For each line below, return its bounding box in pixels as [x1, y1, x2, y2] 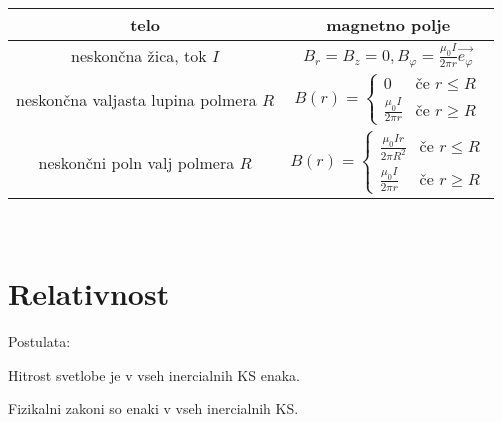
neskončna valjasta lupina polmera [16, 87, 257, 111]
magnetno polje [326, 13, 451, 36]
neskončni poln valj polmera [38, 150, 235, 174]
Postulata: [8, 331, 71, 352]
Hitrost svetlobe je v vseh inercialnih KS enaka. [8, 364, 300, 385]
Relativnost [8, 273, 170, 314]
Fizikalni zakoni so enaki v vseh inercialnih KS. [8, 398, 299, 419]
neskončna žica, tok [71, 44, 207, 68]
